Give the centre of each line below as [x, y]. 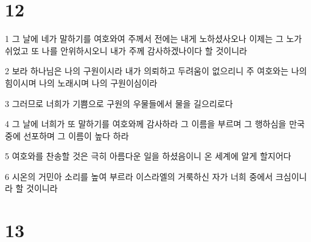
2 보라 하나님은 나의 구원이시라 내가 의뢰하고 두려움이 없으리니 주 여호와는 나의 [156, 71]
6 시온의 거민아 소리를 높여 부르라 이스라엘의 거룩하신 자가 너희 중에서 [139, 176]
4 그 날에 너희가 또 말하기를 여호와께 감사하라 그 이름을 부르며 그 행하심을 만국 [155, 124]
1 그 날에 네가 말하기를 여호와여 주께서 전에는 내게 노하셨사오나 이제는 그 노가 [153, 39]
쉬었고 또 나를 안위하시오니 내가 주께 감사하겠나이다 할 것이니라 [126, 50]
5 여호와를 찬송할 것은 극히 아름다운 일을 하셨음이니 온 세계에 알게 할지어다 [148, 156]
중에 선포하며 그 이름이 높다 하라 [67, 135]
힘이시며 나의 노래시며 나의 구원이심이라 [81, 82]
